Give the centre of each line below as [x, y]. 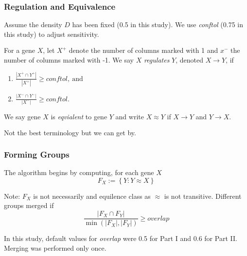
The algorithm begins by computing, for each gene [79, 172]
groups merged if [29, 205]
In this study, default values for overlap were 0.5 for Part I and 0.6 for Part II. [121, 238]
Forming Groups [37, 154]
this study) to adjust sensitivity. [52, 34]
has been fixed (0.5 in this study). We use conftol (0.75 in [158, 24]
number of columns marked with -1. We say [69, 60]
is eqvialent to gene [79, 116]
